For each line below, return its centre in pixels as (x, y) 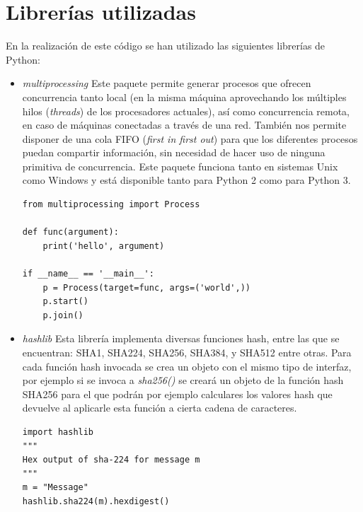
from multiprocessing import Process (111, 205)
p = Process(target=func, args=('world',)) (146, 287)
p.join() (63, 315)
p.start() (65, 302)
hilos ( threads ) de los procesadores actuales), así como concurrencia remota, (186, 111)
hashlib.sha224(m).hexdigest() (96, 501)
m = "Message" (55, 488)
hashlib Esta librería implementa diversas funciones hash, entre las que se (181, 338)
